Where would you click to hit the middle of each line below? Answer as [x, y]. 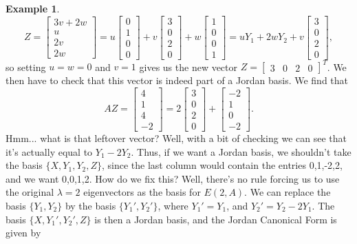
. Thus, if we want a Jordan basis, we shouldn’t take [241, 151]
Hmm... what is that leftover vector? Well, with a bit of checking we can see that [176, 138]
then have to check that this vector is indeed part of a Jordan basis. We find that [177, 80]
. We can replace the [288, 192]
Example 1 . [33, 8]
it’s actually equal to [49, 151]
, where [173, 205]
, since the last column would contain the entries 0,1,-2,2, [222, 165]
